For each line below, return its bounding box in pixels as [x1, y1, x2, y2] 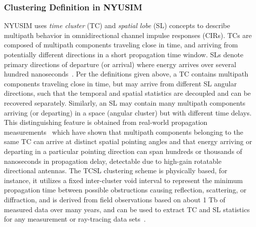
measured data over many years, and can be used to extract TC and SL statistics [4, 204, 250, 214]
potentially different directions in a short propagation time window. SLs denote [4, 49, 244, 59]
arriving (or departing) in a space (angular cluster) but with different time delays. [4, 107, 252, 117]
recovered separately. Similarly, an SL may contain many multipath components [4, 97, 246, 108]
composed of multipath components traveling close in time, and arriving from [4, 39, 238, 50]
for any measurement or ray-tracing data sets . [4, 214, 146, 224]
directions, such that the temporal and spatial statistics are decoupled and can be [4, 88, 251, 98]
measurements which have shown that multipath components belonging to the [4, 126, 243, 137]
